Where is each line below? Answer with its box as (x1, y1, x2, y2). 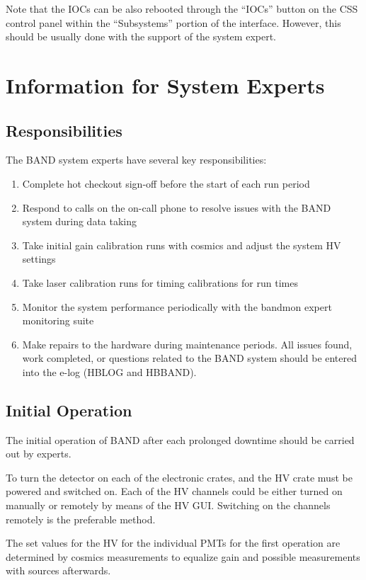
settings (22, 251, 56, 266)
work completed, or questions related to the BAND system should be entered (22, 351, 358, 365)
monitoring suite (22, 313, 94, 328)
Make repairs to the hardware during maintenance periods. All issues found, (22, 336, 353, 351)
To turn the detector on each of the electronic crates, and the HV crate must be (6, 470, 353, 484)
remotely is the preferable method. (6, 511, 156, 526)
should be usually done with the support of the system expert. (6, 29, 276, 44)
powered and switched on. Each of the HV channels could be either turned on (6, 484, 343, 499)
